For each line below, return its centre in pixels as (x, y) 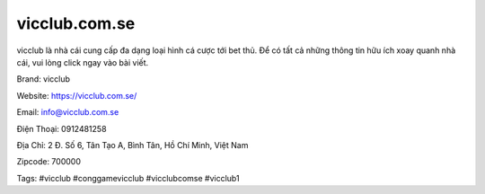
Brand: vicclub (44, 79)
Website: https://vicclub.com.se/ (77, 95)
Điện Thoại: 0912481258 (62, 128)
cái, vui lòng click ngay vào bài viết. (83, 62)
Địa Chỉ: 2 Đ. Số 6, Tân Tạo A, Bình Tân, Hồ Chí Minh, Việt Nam (132, 145)
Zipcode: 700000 (48, 162)
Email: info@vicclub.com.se (68, 112)
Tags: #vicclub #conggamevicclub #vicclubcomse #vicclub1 (128, 178)
